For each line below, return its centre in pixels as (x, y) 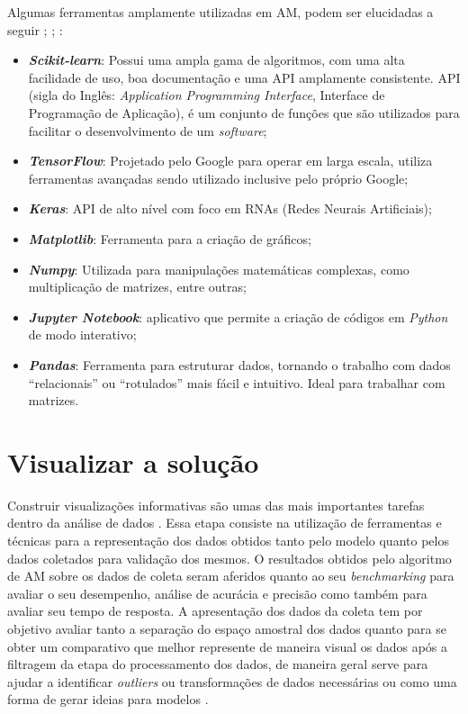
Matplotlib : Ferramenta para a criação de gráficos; (170, 238)
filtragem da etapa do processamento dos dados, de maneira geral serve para (218, 664)
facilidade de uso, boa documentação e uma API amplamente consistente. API (244, 77)
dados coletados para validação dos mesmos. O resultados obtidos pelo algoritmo (229, 558)
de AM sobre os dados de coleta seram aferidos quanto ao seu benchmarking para (231, 576)
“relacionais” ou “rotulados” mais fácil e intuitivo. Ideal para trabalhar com (237, 382)
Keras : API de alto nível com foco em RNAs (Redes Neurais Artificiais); (230, 208)
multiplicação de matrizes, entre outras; (137, 287)
